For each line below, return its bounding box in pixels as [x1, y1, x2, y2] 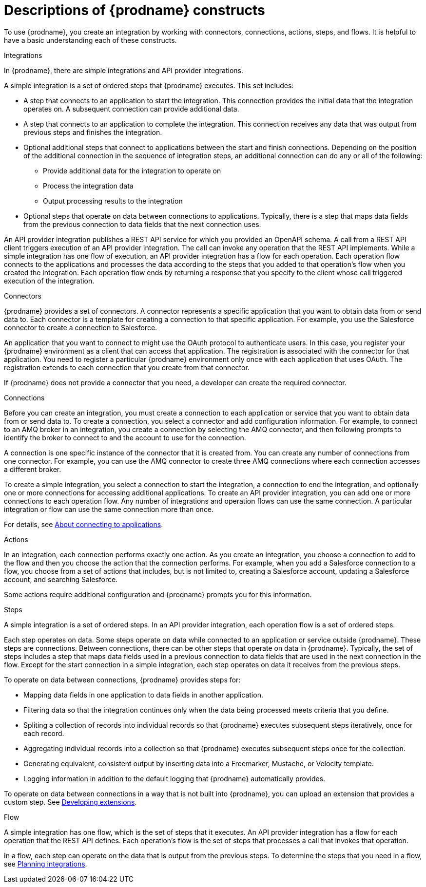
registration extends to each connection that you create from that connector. [4, 363, 250, 372]
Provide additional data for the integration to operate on [43, 166, 221, 175]
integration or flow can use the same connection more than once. [4, 505, 214, 513]
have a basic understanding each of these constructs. [4, 36, 177, 44]
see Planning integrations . [4, 859, 87, 868]
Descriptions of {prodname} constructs [4, 2, 265, 19]
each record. [23, 729, 64, 737]
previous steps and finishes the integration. [23, 128, 162, 136]
